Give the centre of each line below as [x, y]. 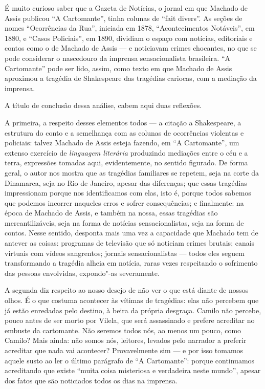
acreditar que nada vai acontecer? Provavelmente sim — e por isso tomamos [124, 350]
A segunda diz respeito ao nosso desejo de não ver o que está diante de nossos [127, 290]
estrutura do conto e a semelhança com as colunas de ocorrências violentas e [124, 132]
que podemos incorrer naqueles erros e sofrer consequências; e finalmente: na [124, 202]
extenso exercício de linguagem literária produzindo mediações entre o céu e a [126, 152]
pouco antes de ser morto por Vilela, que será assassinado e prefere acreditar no [130, 320]
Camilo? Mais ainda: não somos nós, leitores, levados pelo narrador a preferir [126, 340]
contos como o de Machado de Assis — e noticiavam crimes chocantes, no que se [131, 48]
